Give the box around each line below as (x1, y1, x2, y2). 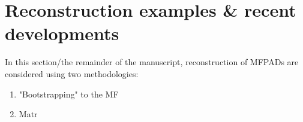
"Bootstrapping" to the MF (19, 87, 119, 100)
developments (5, 21, 119, 45)
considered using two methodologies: (5, 67, 139, 80)
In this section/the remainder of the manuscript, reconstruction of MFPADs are (5, 56, 299, 68)
